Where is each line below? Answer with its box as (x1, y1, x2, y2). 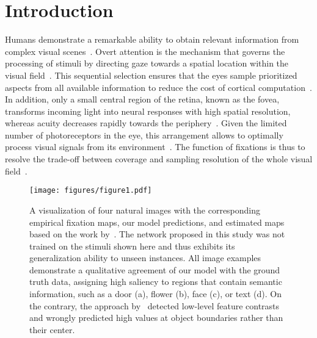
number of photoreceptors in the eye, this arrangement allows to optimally (5, 128, 283, 141)
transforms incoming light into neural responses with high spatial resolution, (5, 104, 291, 117)
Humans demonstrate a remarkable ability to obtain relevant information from (5, 33, 299, 46)
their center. (29, 323, 75, 336)
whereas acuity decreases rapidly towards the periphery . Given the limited (5, 117, 287, 129)
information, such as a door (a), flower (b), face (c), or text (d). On (29, 287, 282, 300)
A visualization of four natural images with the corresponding (29, 203, 261, 216)
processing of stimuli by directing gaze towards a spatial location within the (5, 57, 289, 70)
